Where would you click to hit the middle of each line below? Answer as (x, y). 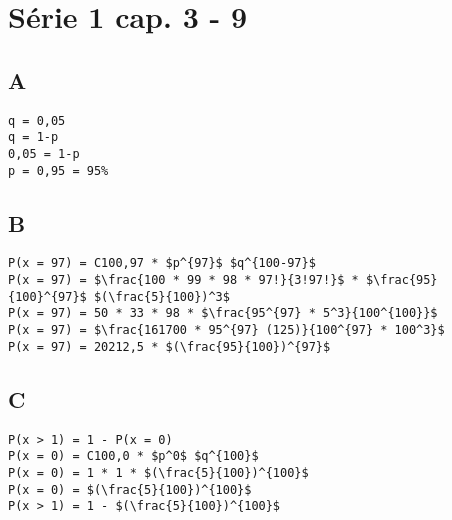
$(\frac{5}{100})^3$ (161, 296)
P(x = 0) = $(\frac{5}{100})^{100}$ (130, 489)
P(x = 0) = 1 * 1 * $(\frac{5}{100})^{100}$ (158, 472)
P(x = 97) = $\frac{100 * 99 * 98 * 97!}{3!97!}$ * (183, 280)
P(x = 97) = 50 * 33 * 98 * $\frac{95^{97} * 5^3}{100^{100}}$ (223, 313)
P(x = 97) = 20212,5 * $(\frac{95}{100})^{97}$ (169, 346)
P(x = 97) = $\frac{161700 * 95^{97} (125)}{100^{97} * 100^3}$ (226, 330)
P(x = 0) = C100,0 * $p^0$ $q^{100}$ (133, 456)
